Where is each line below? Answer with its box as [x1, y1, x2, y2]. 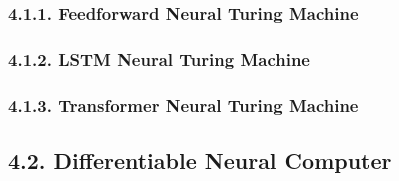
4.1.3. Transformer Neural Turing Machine [8, 92, 359, 117]
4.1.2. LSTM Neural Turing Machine [8, 46, 310, 71]
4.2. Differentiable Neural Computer [8, 144, 392, 175]
